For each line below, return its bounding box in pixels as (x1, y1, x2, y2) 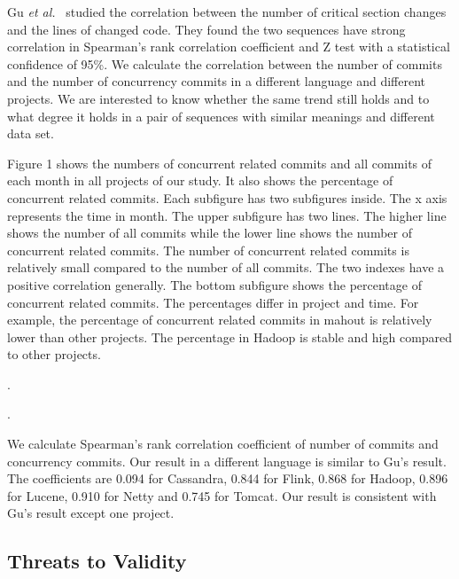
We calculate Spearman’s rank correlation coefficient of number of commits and (7, 434, 439, 453)
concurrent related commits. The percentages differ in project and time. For (7, 293, 419, 311)
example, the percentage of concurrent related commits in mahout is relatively (7, 310, 432, 329)
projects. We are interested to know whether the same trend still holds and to (7, 89, 430, 107)
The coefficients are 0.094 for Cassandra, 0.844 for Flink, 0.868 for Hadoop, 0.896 (7, 469, 448, 488)
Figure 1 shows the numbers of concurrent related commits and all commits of (7, 153, 432, 172)
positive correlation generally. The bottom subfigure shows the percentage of (7, 275, 422, 293)
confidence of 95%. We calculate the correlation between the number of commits (7, 54, 442, 73)
